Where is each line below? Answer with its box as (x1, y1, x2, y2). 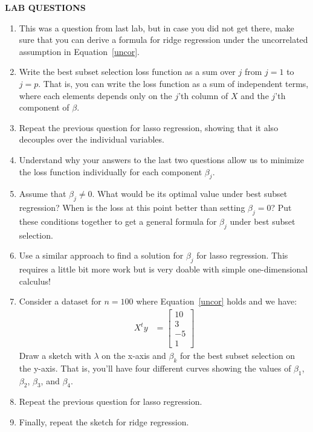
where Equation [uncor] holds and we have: (136, 295, 297, 308)
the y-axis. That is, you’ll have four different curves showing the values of (19, 361, 291, 374)
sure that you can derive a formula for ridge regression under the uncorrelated (19, 33, 308, 46)
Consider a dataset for (19, 295, 102, 308)
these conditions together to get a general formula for (19, 214, 217, 227)
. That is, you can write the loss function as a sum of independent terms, (38, 77, 309, 89)
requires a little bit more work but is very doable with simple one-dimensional (19, 263, 308, 276)
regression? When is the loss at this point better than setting (19, 201, 245, 214)
